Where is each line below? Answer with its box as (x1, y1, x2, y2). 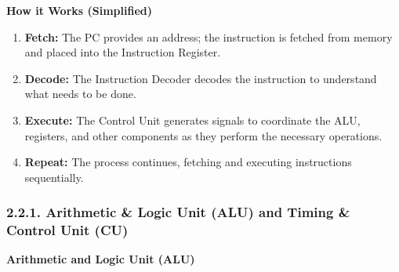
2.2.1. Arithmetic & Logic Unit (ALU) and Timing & (6, 202, 350, 222)
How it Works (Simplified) (6, 2, 152, 18)
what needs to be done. (24, 85, 136, 102)
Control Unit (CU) (6, 220, 129, 240)
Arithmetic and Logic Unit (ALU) (6, 251, 195, 267)
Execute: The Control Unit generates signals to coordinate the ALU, (24, 111, 361, 128)
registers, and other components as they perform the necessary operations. (24, 127, 383, 143)
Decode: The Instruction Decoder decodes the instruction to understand (24, 70, 377, 86)
